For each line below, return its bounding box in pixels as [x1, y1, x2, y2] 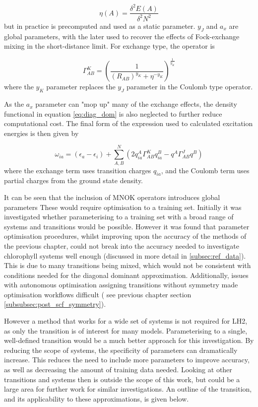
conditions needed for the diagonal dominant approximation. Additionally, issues [4, 270, 249, 280]
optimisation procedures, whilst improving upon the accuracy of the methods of [4, 231, 247, 241]
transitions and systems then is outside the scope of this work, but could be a [4, 374, 240, 384]
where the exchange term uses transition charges [4, 165, 151, 175]
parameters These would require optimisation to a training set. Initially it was [4, 202, 242, 212]
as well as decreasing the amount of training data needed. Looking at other [4, 364, 232, 375]
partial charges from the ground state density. [4, 175, 143, 186]
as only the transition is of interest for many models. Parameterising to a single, [4, 325, 248, 336]
